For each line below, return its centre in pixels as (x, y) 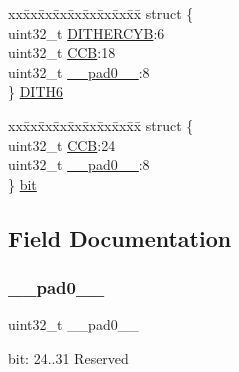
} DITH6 (36, 91)
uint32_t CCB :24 (62, 144)
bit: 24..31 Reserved (68, 357)
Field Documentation (120, 237)
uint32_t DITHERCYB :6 (86, 32)
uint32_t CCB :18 (62, 52)
